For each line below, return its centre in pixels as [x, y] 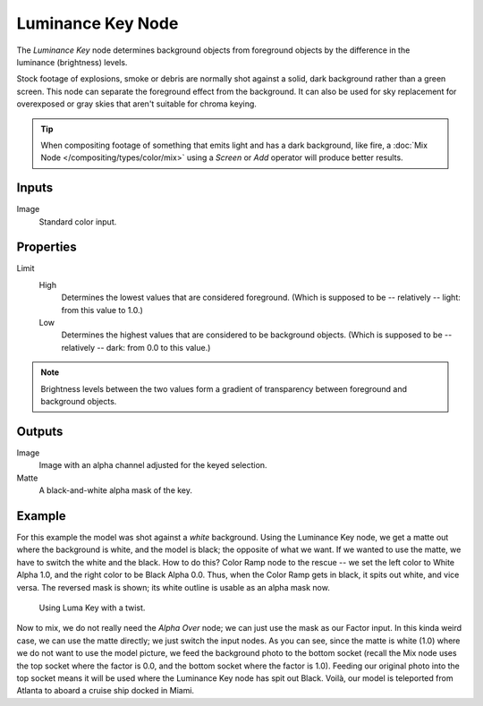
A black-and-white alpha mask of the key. [115, 490]
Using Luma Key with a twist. [92, 608]
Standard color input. [78, 221]
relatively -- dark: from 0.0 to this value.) [136, 347]
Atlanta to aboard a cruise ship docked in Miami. [106, 691]
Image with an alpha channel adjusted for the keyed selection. [153, 465]
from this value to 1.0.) [102, 310]
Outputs [40, 431]
